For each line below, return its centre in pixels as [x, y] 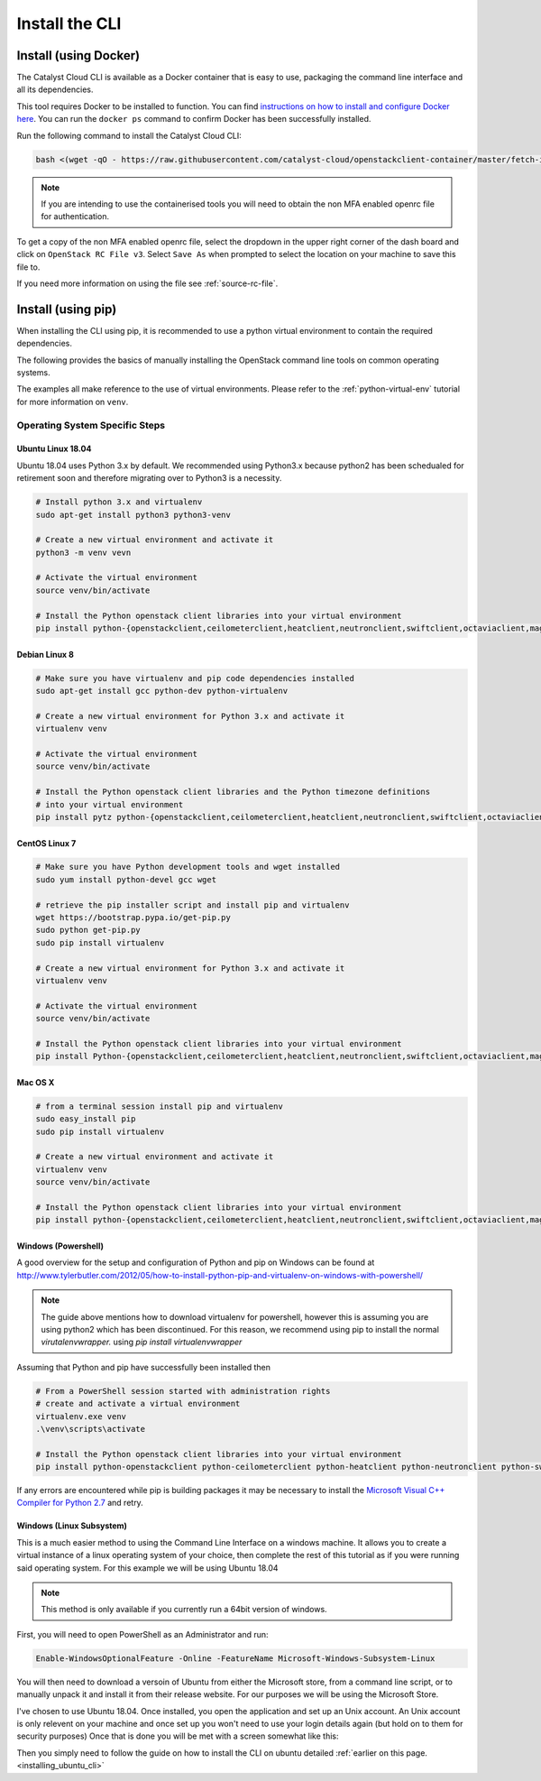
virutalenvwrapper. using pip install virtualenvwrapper [142, 1342]
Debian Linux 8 [45, 654]
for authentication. [75, 217]
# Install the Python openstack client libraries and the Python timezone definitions [233, 792]
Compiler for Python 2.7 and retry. [80, 1503]
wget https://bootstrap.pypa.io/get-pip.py [133, 918]
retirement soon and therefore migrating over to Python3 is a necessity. [149, 478]
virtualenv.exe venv [81, 1416]
